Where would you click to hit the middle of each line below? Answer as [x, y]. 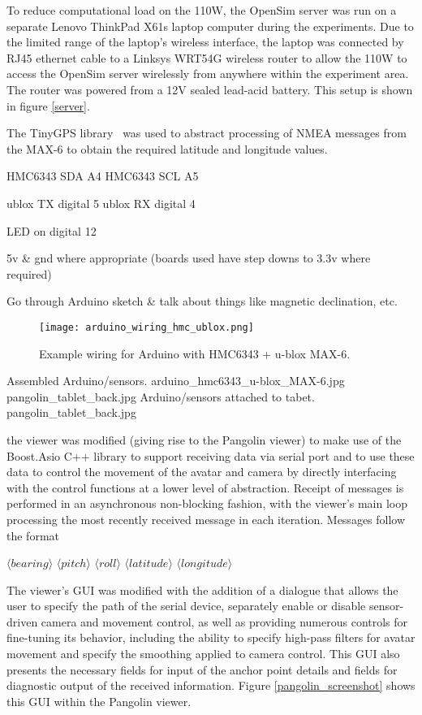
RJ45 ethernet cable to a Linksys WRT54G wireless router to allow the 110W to [207, 57]
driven [22, 621]
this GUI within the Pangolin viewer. [99, 701]
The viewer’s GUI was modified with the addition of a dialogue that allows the [202, 589]
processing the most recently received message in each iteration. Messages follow [206, 519]
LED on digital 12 [52, 230]
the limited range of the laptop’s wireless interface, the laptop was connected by [205, 42]
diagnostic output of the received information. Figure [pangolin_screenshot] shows [211, 685]
